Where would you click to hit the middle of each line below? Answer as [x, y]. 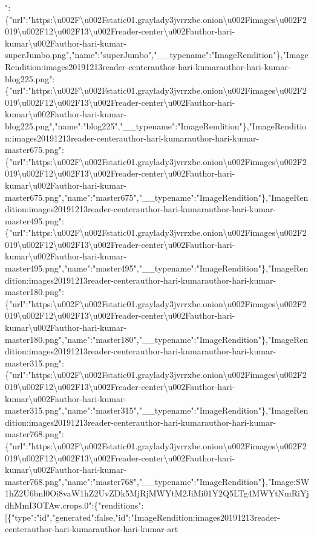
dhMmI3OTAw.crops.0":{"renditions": [74, 505]
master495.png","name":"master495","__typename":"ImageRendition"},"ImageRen [157, 268]
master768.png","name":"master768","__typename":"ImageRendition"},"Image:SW [157, 481]
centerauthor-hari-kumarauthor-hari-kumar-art [92, 529]
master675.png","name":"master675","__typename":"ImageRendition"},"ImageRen [157, 197]
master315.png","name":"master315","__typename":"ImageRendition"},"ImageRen [157, 410]
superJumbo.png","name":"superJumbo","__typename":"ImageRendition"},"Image [157, 55]
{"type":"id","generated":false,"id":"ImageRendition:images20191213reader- [143, 517]
